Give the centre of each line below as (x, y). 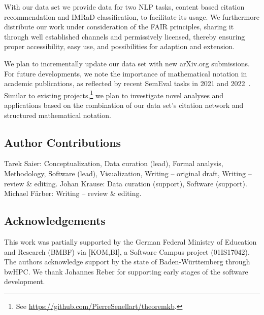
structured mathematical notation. (58, 115)
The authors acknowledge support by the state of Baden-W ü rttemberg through (127, 262)
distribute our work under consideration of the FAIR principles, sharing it (119, 27)
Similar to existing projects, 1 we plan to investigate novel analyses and (114, 94)
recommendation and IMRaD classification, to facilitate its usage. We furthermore (132, 16)
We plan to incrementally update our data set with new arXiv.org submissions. (127, 63)
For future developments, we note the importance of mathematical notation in (126, 73)
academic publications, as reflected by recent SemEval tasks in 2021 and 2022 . (127, 83)
